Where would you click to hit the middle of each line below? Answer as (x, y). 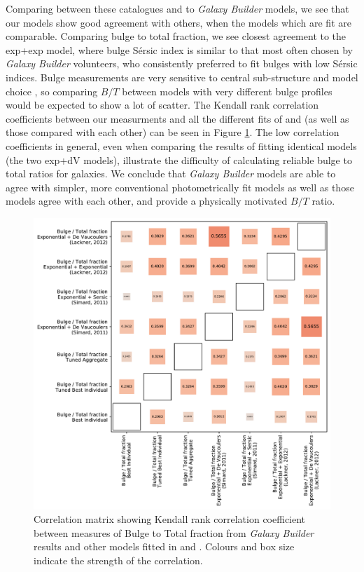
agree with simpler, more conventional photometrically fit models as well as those (180, 187)
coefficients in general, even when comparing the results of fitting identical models (181, 145)
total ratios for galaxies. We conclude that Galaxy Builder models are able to (171, 173)
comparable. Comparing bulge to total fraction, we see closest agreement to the (176, 36)
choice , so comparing (52, 91)
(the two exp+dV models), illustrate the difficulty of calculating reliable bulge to (179, 159)
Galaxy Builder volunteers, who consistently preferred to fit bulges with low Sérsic (182, 63)
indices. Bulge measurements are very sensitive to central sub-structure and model (182, 77)
